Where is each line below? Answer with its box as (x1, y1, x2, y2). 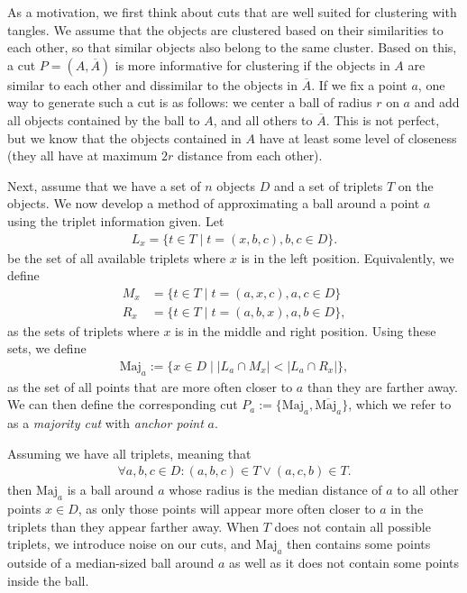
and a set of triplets (273, 176, 383, 195)
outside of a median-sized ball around (7, 553, 215, 572)
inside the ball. (7, 570, 89, 589)
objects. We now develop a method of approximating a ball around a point (7, 194, 420, 213)
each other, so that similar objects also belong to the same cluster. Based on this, (7, 38, 457, 57)
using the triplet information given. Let (7, 211, 224, 230)
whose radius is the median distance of (169, 480, 382, 499)
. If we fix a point (311, 75, 407, 94)
